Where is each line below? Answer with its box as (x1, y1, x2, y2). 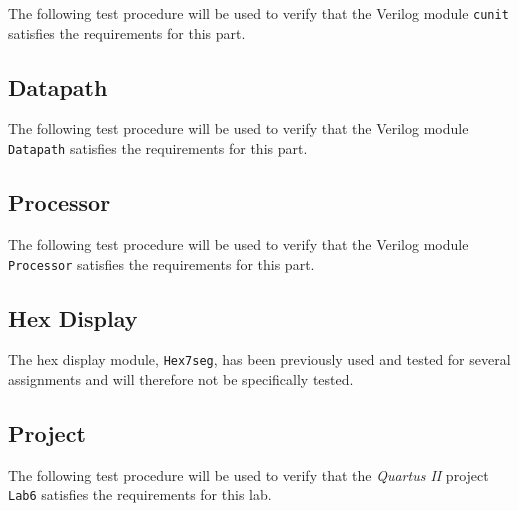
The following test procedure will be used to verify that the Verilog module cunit (8, 3, 509, 23)
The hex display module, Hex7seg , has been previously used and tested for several (8, 349, 511, 370)
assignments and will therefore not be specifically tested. (8, 369, 354, 390)
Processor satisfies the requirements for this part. (8, 253, 315, 274)
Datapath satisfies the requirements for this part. (8, 138, 308, 159)
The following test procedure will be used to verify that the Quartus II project (8, 464, 489, 485)
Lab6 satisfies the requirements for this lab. (8, 484, 272, 505)
